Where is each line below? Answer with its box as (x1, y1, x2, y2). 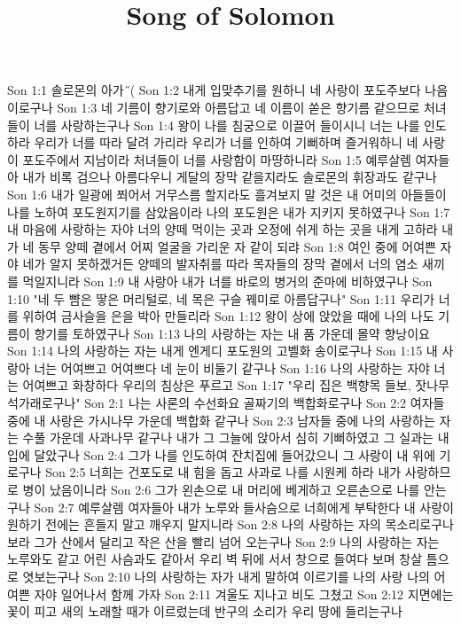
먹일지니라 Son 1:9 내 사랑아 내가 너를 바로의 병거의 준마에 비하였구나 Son (22, 271, 433, 290)
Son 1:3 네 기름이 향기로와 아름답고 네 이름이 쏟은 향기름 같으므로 (57, 98, 420, 116)
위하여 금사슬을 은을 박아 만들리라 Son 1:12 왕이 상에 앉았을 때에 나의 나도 (22, 307, 434, 325)
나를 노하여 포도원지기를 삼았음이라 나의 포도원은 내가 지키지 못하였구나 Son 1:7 (7, 202, 450, 221)
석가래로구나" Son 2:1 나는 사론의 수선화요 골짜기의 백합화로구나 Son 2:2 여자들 (7, 394, 445, 412)
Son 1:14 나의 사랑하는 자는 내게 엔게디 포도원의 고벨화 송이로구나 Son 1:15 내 (7, 341, 438, 360)
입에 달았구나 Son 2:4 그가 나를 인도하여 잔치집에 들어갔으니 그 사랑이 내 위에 (7, 445, 435, 464)
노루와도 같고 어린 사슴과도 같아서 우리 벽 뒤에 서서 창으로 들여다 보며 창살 (7, 550, 423, 568)
